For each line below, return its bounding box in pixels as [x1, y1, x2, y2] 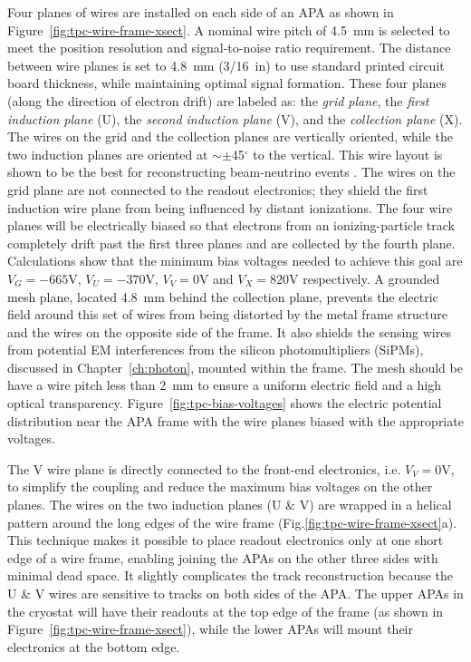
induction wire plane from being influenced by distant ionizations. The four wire [7, 198, 453, 217]
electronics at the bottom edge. [7, 637, 180, 656]
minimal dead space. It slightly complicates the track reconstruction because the [7, 566, 454, 585]
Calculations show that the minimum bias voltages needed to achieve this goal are [7, 251, 463, 270]
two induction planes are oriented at [7, 144, 208, 163]
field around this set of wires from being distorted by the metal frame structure [7, 305, 447, 324]
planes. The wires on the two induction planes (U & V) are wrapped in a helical [7, 495, 452, 514]
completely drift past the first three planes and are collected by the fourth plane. [7, 233, 456, 252]
